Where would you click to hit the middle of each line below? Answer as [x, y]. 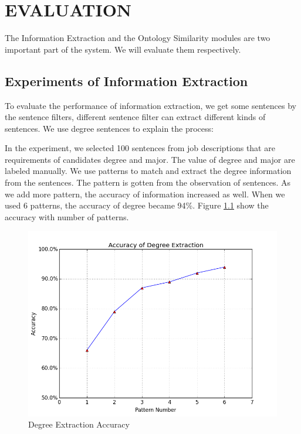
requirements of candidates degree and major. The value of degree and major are [150, 159]
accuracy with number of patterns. [67, 216]
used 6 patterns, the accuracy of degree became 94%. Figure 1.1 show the [137, 205]
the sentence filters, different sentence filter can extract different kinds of [135, 117]
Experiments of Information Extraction [126, 81]
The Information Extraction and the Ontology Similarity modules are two [138, 38]
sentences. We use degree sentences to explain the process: [109, 128]
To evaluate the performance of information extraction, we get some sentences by [150, 105]
